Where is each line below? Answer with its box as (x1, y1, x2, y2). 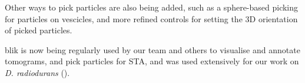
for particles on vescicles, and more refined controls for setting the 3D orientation (5, 12, 298, 25)
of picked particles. (5, 24, 72, 36)
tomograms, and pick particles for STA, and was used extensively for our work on (5, 55, 299, 67)
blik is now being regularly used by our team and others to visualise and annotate (5, 43, 300, 56)
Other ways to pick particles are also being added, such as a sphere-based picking (5, 1, 299, 13)
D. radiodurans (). (5, 66, 70, 78)
